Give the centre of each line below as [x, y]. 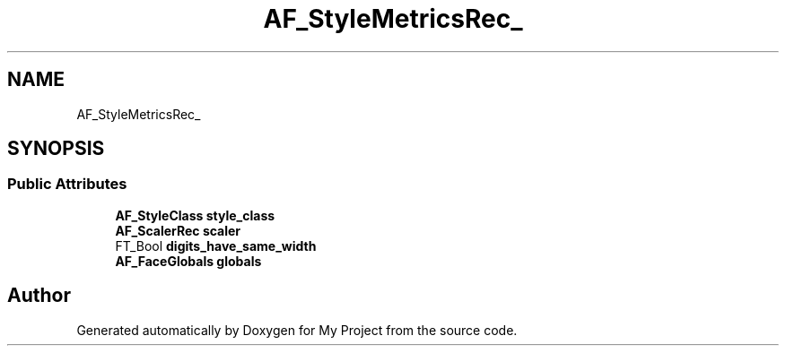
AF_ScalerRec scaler [178, 230]
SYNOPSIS [56, 149]
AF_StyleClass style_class [195, 215]
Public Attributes [67, 184]
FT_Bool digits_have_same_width [216, 245]
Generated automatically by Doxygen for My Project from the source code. [297, 330]
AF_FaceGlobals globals [188, 261]
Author [39, 296]
